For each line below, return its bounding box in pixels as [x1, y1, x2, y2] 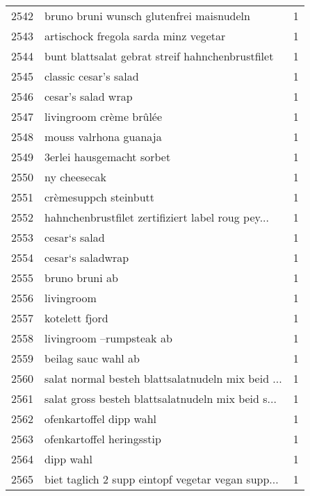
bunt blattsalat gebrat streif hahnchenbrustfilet [44, 48, 274, 64]
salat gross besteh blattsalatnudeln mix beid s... [44, 390, 277, 406]
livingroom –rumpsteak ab [44, 330, 172, 346]
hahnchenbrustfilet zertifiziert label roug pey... [44, 209, 270, 225]
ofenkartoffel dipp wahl [44, 411, 156, 427]
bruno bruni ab [44, 270, 118, 286]
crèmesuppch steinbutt [44, 189, 155, 205]
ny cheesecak [44, 169, 106, 185]
